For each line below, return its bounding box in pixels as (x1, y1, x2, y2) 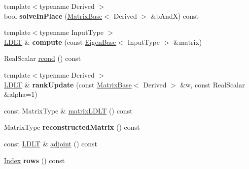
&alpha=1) (4, 89, 37, 99)
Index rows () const (4, 155, 65, 165)
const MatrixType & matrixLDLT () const (4, 105, 133, 115)
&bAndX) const (150, 10, 199, 21)
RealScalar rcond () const (4, 53, 81, 63)
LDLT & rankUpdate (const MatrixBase (4, 79, 132, 89)
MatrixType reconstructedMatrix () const (4, 122, 140, 132)
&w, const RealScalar (180, 79, 245, 89)
